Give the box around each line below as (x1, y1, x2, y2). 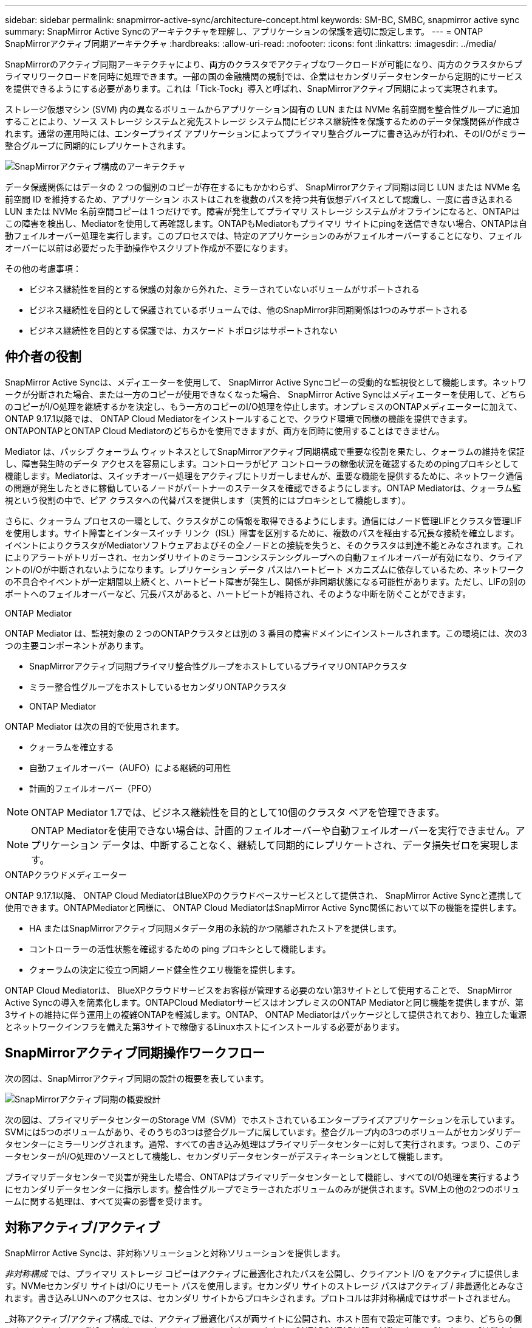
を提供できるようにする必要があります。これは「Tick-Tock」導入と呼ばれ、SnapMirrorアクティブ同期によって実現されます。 (5, 83, 503, 94)
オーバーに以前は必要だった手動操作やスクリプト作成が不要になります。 (5, 243, 293, 253)
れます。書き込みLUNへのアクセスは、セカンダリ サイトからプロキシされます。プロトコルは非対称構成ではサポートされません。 (5, 1292, 516, 1303)
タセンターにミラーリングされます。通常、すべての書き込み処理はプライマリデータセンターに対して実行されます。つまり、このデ (5, 1138, 520, 1149)
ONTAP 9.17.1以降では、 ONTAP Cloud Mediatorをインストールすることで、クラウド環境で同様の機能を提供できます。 (5, 413, 472, 424)
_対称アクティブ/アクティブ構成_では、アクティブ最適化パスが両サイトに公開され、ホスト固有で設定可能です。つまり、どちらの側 (5, 1313, 522, 1324)
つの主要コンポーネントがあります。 (5, 640, 149, 651)
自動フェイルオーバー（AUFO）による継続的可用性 (29, 762, 231, 773)
